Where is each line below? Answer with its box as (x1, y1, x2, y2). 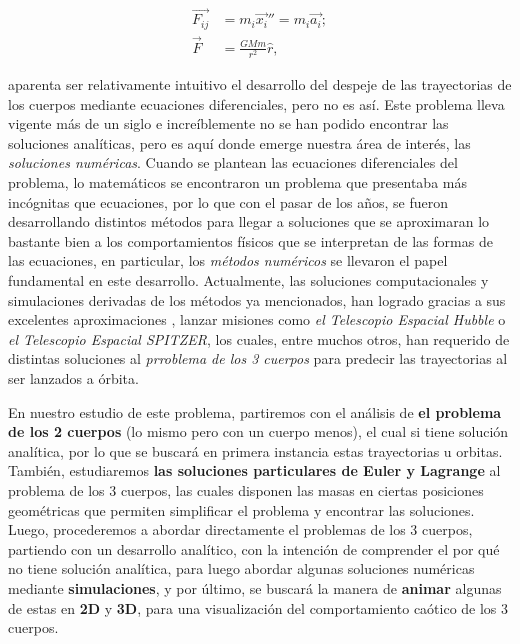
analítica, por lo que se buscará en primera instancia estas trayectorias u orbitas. (8, 440, 503, 461)
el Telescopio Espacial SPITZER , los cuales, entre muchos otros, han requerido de (8, 328, 510, 349)
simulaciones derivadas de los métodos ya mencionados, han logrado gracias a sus (8, 289, 506, 310)
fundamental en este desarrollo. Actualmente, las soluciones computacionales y (8, 270, 489, 291)
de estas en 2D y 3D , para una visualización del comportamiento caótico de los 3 (8, 597, 509, 618)
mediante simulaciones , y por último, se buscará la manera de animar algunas (8, 577, 502, 598)
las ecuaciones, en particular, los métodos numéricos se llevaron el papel (8, 250, 448, 271)
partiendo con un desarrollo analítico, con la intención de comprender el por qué (8, 538, 500, 559)
